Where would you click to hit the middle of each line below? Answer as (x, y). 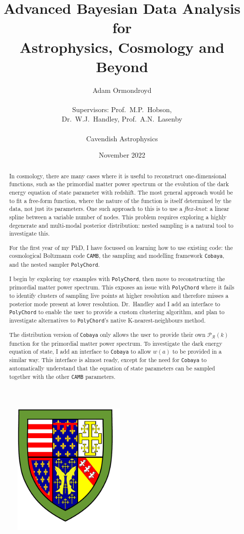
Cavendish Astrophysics (122, 138)
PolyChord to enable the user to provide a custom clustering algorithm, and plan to (117, 312)
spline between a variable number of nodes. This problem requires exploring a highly (118, 217)
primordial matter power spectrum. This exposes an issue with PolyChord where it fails (122, 287)
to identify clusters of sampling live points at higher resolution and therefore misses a (119, 295)
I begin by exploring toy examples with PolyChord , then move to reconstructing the (117, 278)
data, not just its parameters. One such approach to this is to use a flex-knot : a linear (119, 209)
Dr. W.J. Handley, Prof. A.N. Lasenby (122, 119)
